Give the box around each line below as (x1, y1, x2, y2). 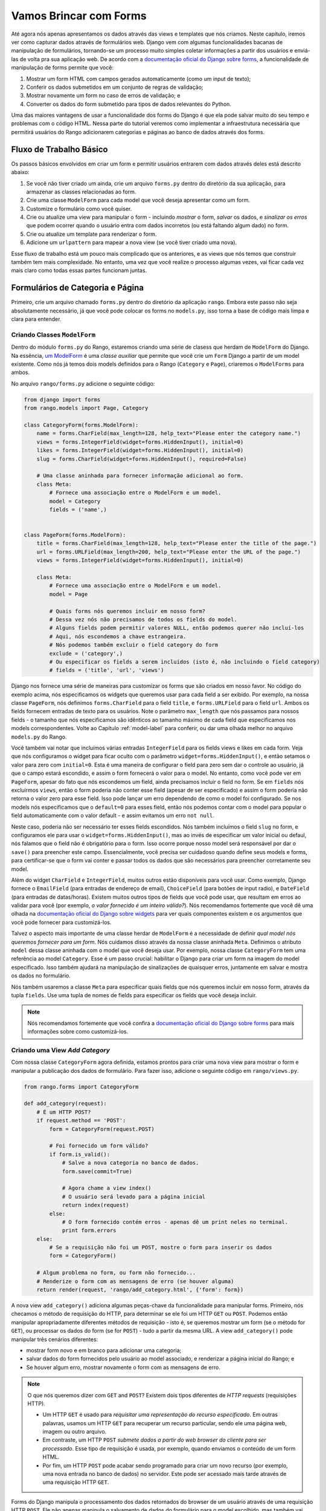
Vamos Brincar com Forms (11, 9, 147, 22)
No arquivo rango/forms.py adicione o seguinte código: (11, 380, 155, 387)
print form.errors (62, 1227, 117, 1234)
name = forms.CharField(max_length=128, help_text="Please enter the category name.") (36, 430, 301, 437)
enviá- (294, 47, 311, 54)
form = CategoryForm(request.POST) (49, 1125, 155, 1133)
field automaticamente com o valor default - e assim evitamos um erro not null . (11, 812, 214, 819)
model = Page (49, 590, 88, 598)
